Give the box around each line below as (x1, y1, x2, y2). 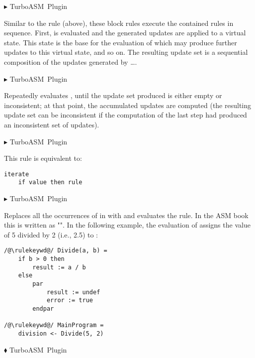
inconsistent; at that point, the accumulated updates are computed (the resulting (4, 100, 252, 110)
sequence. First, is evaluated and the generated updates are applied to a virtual (4, 27, 246, 38)
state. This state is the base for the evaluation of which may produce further (4, 37, 237, 47)
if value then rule (18, 179, 83, 186)
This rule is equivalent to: (4, 153, 82, 163)
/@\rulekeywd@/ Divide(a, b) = (4, 247, 107, 254)
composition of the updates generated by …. (4, 56, 137, 67)
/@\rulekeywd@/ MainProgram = (4, 322, 104, 329)
